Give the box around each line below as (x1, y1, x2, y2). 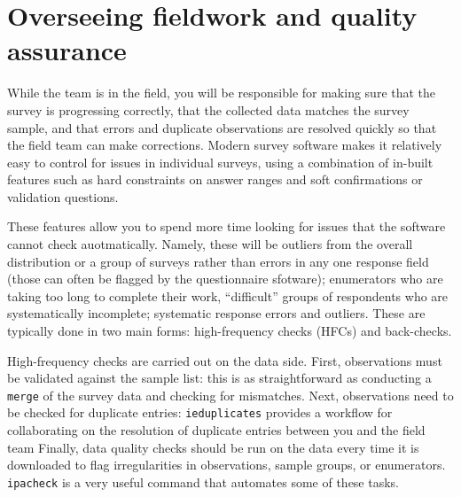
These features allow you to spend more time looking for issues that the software (7, 217, 446, 236)
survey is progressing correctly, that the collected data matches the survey (7, 100, 410, 119)
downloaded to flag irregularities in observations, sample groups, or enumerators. (7, 455, 446, 474)
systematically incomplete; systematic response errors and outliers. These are (7, 304, 426, 322)
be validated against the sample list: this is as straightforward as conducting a (7, 369, 432, 387)
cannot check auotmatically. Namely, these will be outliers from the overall (7, 235, 413, 253)
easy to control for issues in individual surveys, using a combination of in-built (7, 152, 434, 171)
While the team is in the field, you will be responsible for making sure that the (7, 83, 436, 102)
